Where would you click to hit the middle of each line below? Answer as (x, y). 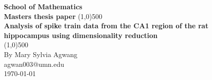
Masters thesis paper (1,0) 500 (53, 16)
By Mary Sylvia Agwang (41, 54)
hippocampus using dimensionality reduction (81, 35)
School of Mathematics (43, 6)
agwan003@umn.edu (34, 64)
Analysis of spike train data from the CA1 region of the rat (106, 26)
